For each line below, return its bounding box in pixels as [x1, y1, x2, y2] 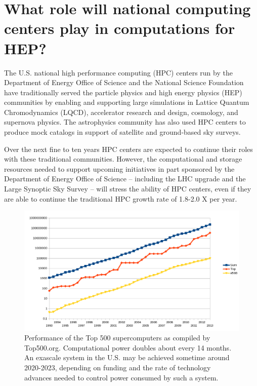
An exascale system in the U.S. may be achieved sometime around [24, 352, 230, 363]
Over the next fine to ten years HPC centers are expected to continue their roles [4, 143, 253, 154]
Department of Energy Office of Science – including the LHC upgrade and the [4, 173, 246, 184]
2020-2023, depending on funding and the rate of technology [24, 362, 211, 373]
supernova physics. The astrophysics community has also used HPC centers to [4, 117, 246, 127]
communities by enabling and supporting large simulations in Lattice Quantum [4, 97, 249, 107]
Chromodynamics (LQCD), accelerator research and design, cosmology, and [4, 106, 238, 117]
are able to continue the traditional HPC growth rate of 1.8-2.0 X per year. [4, 193, 237, 204]
